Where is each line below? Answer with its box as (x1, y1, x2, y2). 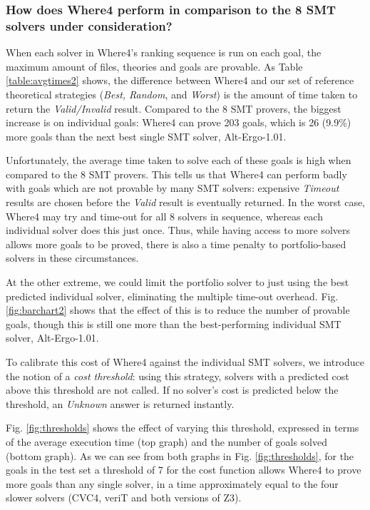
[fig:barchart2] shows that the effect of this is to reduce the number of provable (6, 302, 350, 317)
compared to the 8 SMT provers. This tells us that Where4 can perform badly (6, 166, 347, 181)
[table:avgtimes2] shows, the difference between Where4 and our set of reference (6, 73, 354, 88)
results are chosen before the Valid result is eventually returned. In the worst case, (6, 195, 366, 210)
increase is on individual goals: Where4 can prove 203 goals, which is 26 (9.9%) (6, 115, 351, 130)
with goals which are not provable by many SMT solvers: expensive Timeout (6, 180, 339, 195)
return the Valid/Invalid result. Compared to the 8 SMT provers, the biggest (6, 101, 341, 116)
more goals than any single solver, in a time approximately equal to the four (6, 476, 339, 491)
